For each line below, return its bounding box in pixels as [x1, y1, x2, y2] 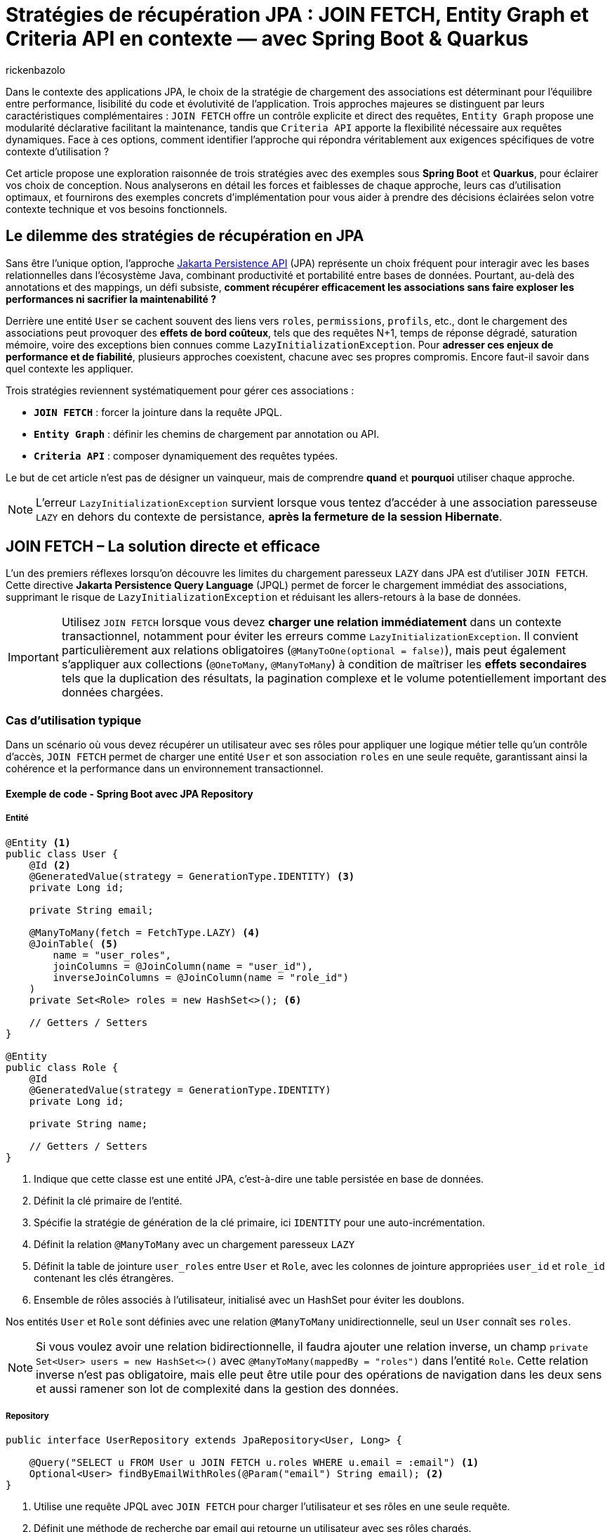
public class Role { [6, 1061, 119, 1073]
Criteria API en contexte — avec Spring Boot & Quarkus [6, 27, 529, 51]
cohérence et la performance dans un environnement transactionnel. [6, 762, 324, 775]
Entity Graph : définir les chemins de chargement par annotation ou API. [34, 427, 380, 440]
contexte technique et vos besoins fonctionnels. [6, 202, 227, 215]
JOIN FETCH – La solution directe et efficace [6, 538, 320, 556]
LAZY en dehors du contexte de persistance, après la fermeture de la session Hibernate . [36, 509, 503, 524]
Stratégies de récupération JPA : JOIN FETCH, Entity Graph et [6, 3, 589, 27]
